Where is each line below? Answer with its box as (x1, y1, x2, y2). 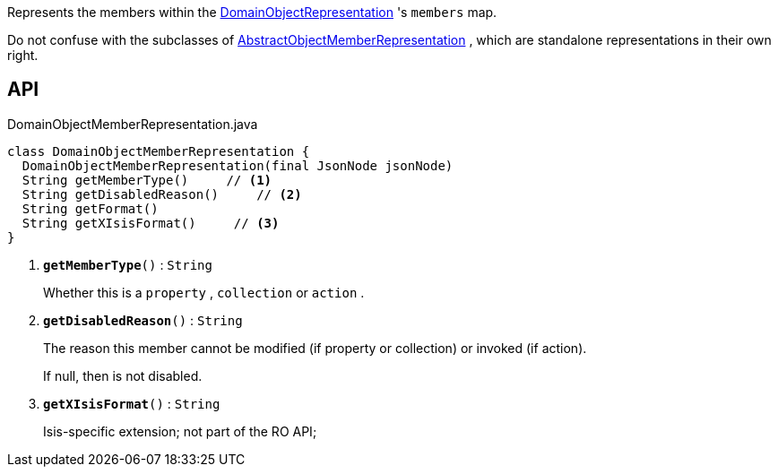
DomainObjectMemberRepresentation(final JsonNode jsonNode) (22, 158, 454, 173)
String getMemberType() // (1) (22, 172, 272, 187)
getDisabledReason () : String (43, 312, 243, 328)
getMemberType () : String (43, 256, 212, 272)
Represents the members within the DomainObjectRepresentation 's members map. (7, 4, 497, 20)
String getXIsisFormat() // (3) (22, 215, 280, 230)
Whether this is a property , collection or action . (43, 284, 365, 300)
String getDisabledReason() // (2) (22, 186, 302, 202)
